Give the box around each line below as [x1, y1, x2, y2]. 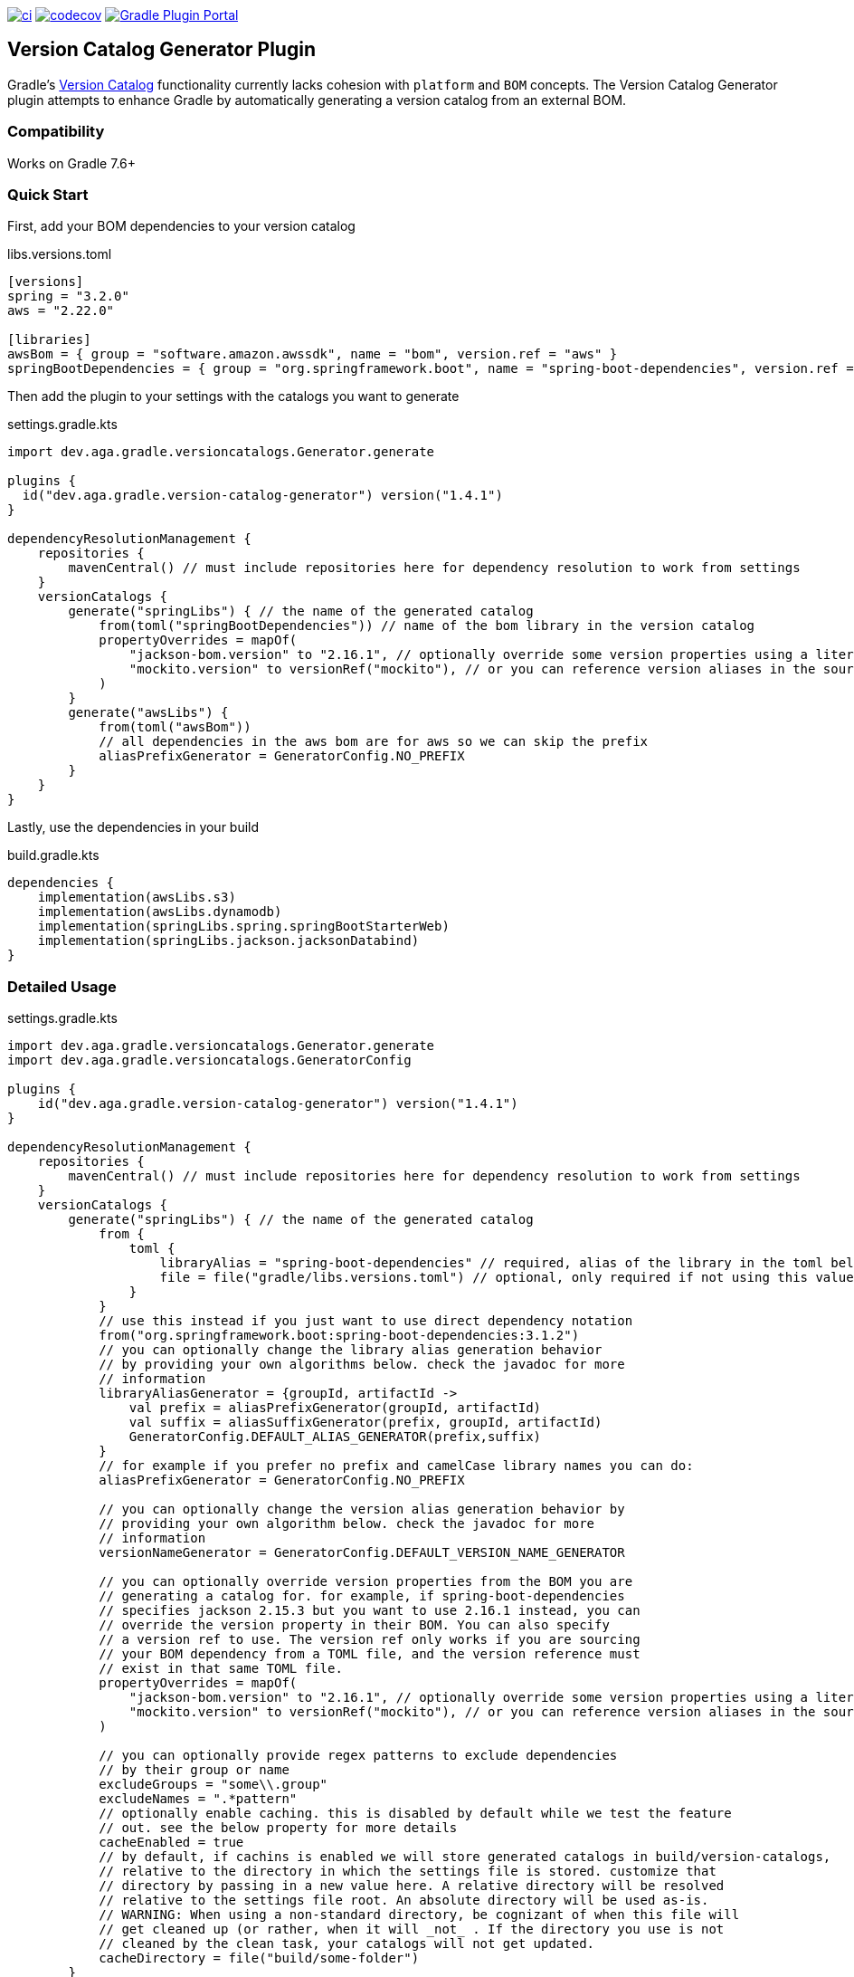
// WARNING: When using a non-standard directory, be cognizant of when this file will [99, 1907, 740, 1923]
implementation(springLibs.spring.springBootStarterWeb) [37, 919, 450, 934]
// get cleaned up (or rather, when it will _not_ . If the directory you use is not [99, 1922, 725, 1937]
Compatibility [7, 122, 105, 141]
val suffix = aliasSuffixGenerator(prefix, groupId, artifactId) [128, 1415, 603, 1430]
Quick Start [7, 185, 89, 204]
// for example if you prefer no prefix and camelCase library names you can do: [99, 1458, 694, 1474]
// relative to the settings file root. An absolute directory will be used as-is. [99, 1893, 709, 1908]
